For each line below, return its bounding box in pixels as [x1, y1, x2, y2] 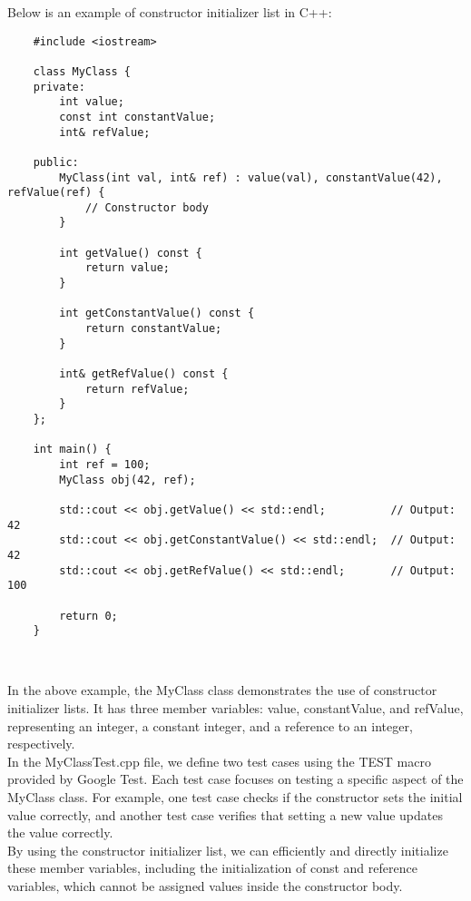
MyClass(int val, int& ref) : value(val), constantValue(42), [59, 171, 443, 184]
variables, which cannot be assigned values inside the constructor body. [7, 876, 403, 895]
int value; [59, 95, 124, 109]
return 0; [59, 609, 118, 622]
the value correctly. [7, 823, 113, 842]
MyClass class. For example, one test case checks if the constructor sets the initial [7, 788, 463, 806]
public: [33, 155, 79, 169]
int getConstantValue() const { [59, 307, 255, 320]
